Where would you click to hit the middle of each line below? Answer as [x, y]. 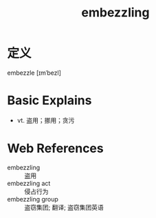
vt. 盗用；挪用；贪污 [46, 120]
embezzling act [29, 183]
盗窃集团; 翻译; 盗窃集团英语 [64, 207]
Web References [56, 148]
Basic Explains [49, 100]
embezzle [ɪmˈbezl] [34, 73]
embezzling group [33, 199]
